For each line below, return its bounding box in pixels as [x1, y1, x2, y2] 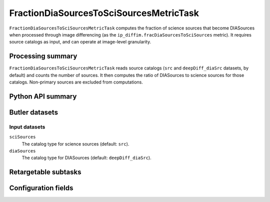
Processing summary [9, 52, 77, 60]
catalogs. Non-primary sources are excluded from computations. [9, 79, 143, 85]
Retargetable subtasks [9, 168, 82, 176]
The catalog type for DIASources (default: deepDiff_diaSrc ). [21, 155, 152, 161]
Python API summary [9, 92, 77, 100]
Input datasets [9, 123, 45, 130]
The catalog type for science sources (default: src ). [21, 140, 129, 147]
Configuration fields [9, 184, 73, 192]
